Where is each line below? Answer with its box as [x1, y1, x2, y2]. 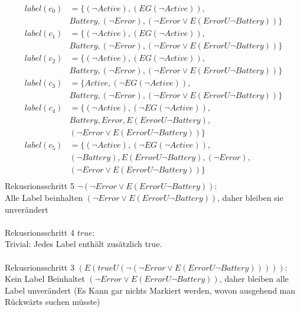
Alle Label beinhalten [5, 191, 83, 204]
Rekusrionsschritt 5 [5, 180, 74, 192]
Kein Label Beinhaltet [5, 272, 85, 285]
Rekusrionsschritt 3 [5, 261, 74, 273]
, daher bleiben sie [217, 191, 283, 204]
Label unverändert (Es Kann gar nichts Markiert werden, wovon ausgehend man [5, 284, 296, 296]
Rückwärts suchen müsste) [5, 295, 100, 308]
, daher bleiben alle [219, 272, 289, 285]
